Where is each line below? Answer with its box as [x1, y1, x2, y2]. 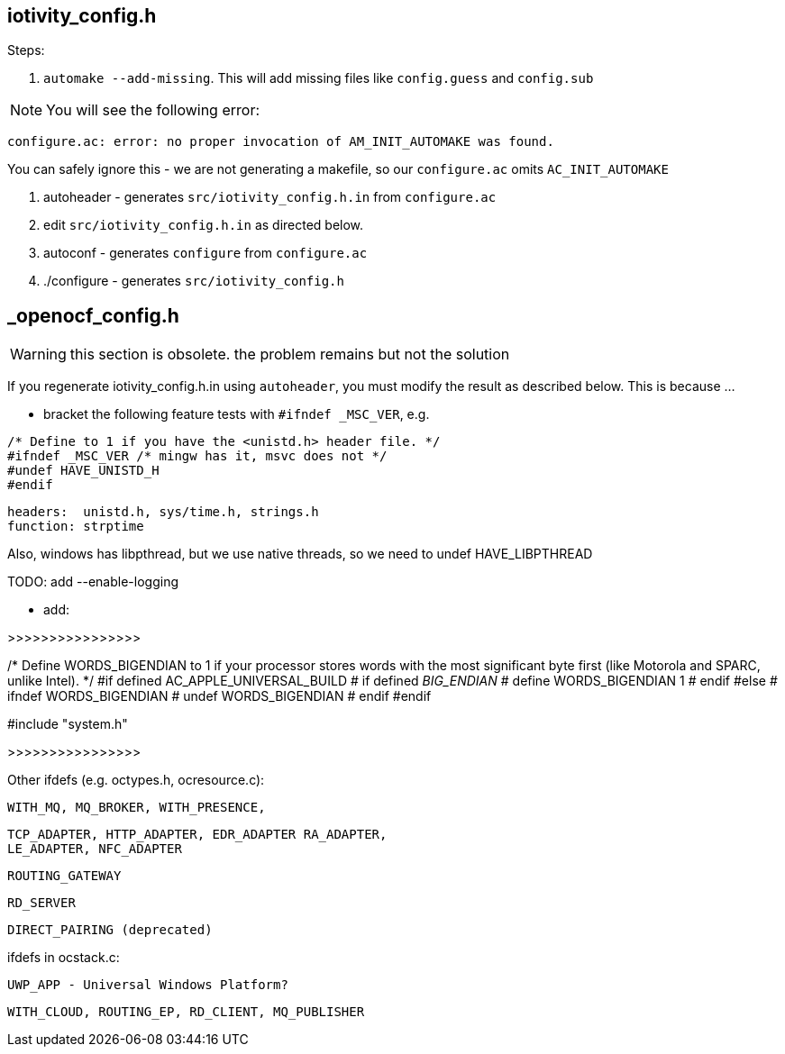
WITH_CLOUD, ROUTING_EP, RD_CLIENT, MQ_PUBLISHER [7, 1004, 365, 1020]
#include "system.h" [7, 716, 128, 732]
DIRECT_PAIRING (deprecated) [7, 922, 213, 938]
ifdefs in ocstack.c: [7, 950, 120, 966]
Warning [10, 345, 67, 364]
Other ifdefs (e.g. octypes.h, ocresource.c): [7, 772, 265, 788]
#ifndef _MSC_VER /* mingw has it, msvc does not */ [7, 449, 388, 464]
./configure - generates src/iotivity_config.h [43, 273, 344, 289]
